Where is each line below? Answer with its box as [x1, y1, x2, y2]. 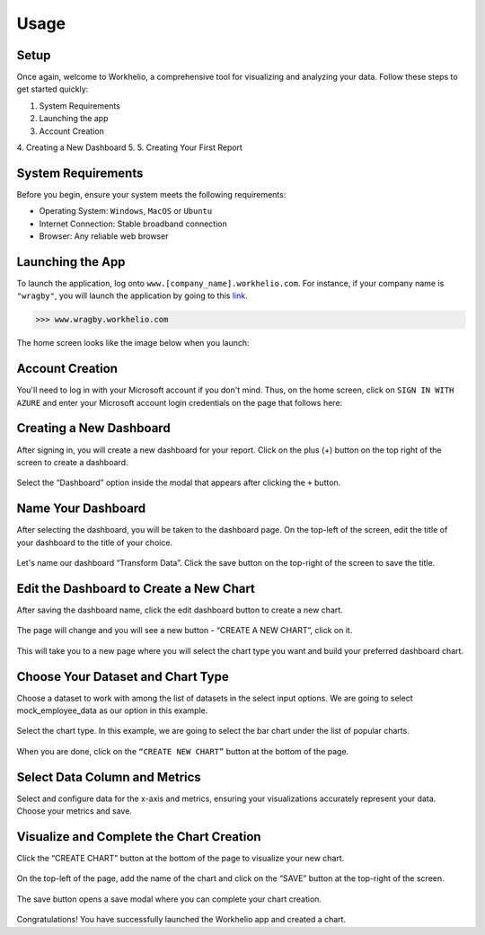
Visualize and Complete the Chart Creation [16, 829, 261, 844]
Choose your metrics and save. [16, 806, 132, 816]
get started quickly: [16, 84, 89, 94]
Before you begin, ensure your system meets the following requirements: [16, 189, 287, 199]
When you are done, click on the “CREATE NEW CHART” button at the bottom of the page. [16, 745, 349, 756]
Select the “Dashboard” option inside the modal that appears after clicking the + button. [16, 477, 341, 489]
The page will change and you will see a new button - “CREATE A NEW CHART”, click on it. [16, 625, 353, 636]
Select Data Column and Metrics [16, 769, 201, 785]
